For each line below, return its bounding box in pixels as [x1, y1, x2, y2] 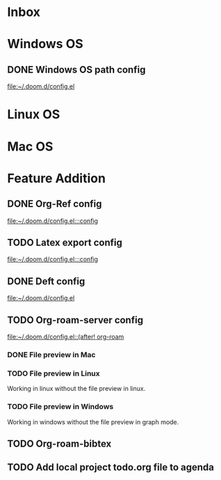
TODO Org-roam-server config [7, 314, 144, 326]
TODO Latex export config [7, 236, 123, 248]
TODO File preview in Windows [7, 402, 114, 412]
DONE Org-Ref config [7, 198, 102, 210]
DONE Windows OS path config [7, 63, 146, 75]
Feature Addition [7, 170, 106, 186]
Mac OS [7, 139, 54, 154]
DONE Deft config [7, 275, 85, 287]
